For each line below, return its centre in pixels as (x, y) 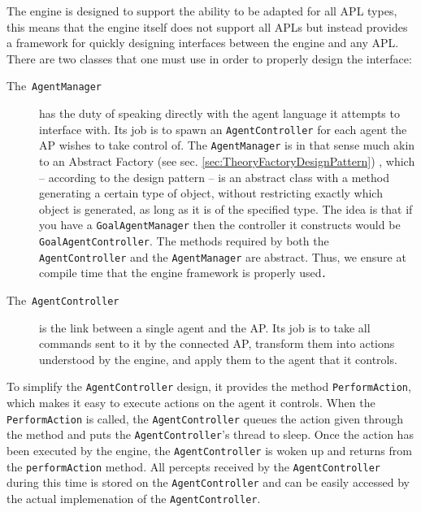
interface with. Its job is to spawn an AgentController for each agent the (223, 129)
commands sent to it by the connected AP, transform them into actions (217, 343)
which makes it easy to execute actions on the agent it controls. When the (191, 403)
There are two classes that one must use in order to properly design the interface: (209, 58)
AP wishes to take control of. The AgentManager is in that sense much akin (227, 145)
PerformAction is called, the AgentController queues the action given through (205, 418)
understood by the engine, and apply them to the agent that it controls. (218, 359)
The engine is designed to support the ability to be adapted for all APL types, (202, 11)
